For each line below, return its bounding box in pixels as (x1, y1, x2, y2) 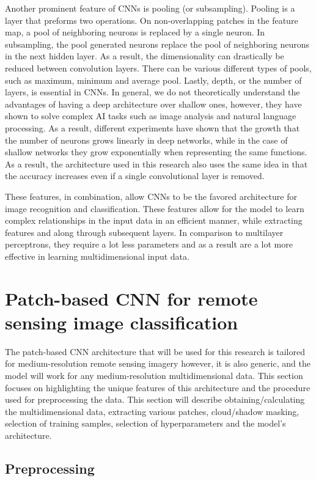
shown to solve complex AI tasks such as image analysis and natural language (5, 109, 296, 122)
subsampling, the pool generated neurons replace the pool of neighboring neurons (5, 37, 309, 50)
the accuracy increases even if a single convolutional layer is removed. (5, 169, 265, 182)
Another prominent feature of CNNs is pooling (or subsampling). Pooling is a (5, 2, 295, 14)
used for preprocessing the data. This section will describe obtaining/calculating (5, 393, 305, 406)
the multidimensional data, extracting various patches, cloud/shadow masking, (5, 405, 299, 417)
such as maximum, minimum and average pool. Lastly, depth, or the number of (5, 73, 302, 86)
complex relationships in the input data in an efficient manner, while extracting (5, 214, 303, 227)
